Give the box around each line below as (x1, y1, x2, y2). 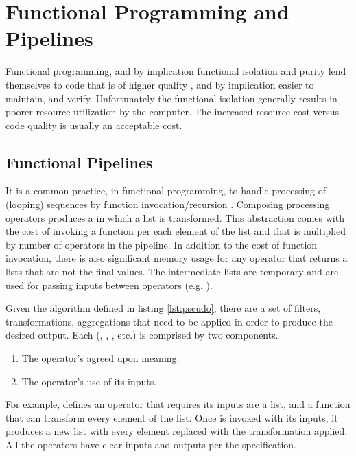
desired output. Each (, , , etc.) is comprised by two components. (5, 328, 278, 342)
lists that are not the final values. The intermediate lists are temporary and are (5, 264, 339, 279)
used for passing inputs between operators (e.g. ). (5, 277, 213, 292)
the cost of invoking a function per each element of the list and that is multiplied (5, 224, 346, 238)
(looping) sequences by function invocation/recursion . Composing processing (5, 197, 330, 212)
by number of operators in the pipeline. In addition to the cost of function (5, 237, 318, 251)
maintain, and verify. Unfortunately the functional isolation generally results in (5, 91, 337, 105)
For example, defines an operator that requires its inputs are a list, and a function (5, 397, 351, 411)
